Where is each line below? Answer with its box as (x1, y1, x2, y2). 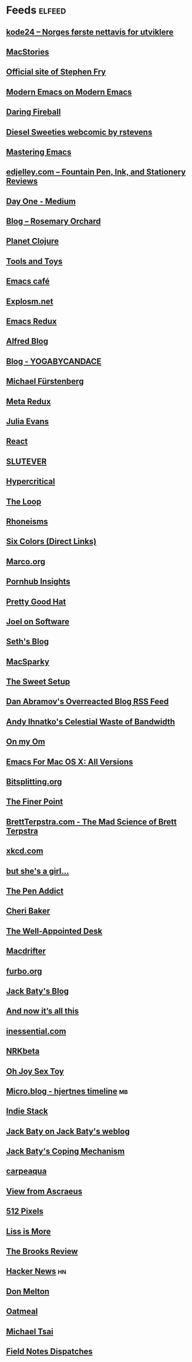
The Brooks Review (6, 1247, 78, 1257)
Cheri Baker (6, 906, 50, 916)
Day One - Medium (6, 196, 76, 206)
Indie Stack (6, 1106, 48, 1116)
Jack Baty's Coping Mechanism (6, 1146, 125, 1156)
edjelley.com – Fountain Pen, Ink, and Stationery (6, 167, 186, 177)
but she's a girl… (6, 866, 69, 876)
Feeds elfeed (6, 4, 66, 17)
